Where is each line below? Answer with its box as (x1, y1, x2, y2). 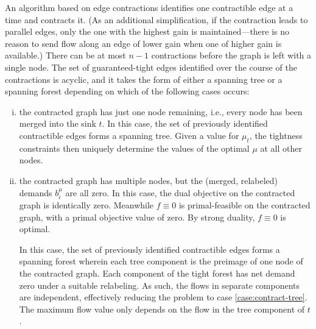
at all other (260, 141, 302, 154)
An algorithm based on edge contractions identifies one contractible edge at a (5, 1, 293, 13)
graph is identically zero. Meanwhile (19, 198, 154, 211)
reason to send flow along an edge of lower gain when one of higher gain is (5, 37, 282, 49)
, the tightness (249, 129, 303, 141)
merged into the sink (19, 117, 96, 130)
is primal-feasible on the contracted (178, 198, 311, 211)
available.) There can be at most (5, 49, 126, 62)
